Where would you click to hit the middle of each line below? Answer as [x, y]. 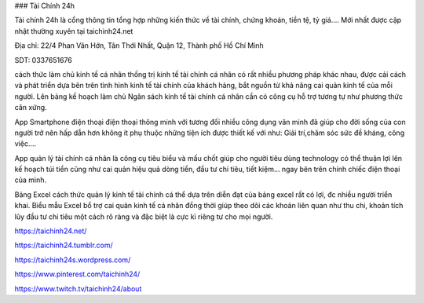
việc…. [26, 144]
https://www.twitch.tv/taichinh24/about [78, 288]
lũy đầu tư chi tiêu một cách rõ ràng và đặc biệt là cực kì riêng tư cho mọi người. [144, 217]
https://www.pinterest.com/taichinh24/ [77, 274]
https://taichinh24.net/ [51, 231]
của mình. [31, 180]
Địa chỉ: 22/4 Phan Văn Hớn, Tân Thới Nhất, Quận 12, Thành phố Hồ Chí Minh [139, 46]
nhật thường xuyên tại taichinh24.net [74, 31]
